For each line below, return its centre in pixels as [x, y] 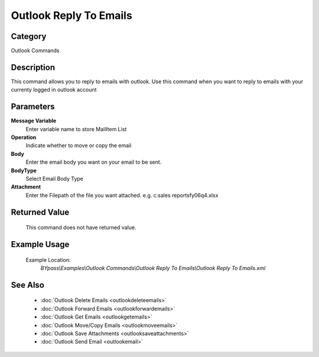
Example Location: [48, 259]
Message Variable [34, 121]
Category [29, 36]
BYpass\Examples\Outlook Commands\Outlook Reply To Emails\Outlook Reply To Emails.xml [153, 268]
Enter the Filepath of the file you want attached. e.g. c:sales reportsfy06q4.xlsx [122, 195]
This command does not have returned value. [81, 228]
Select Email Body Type [55, 178]
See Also [27, 285]
